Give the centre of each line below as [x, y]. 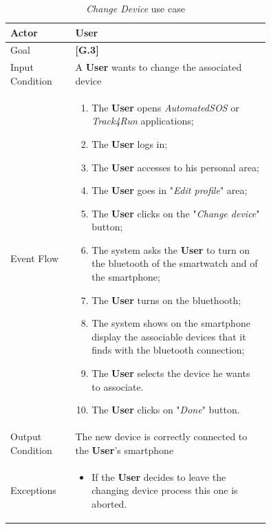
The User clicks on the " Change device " [176, 213]
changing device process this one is [165, 490]
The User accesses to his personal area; [175, 167]
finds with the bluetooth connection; [168, 350]
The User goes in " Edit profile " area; [170, 190]
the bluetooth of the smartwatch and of [175, 263]
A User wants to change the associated [159, 67]
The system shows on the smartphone [171, 323]
